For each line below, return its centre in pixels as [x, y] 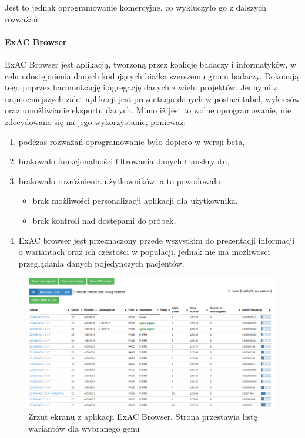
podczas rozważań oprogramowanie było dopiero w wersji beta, [132, 141]
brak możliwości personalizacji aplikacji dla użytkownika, [135, 201]
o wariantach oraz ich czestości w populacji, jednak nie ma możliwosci [144, 252]
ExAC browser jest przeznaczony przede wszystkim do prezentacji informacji [157, 240]
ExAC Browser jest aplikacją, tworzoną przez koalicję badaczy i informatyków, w [151, 64]
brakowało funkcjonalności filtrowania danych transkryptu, [124, 161]
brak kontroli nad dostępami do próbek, [104, 220]
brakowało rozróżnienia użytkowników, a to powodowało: [121, 181]
